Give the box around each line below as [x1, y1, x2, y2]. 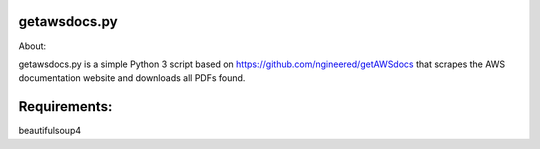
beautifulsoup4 [18, 125, 82, 137]
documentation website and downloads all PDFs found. [18, 72, 246, 84]
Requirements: [18, 98, 113, 115]
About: [18, 40, 47, 52]
